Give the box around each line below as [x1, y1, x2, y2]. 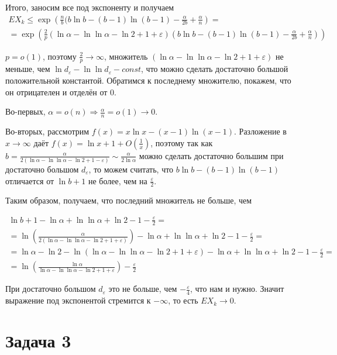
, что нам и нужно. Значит [190, 282, 284, 295]
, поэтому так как [150, 136, 213, 149]
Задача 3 [5, 328, 71, 352]
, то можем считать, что [88, 163, 174, 175]
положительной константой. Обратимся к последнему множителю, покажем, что [5, 74, 291, 87]
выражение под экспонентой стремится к [5, 294, 151, 306]
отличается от [5, 174, 54, 187]
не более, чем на [88, 174, 147, 187]
